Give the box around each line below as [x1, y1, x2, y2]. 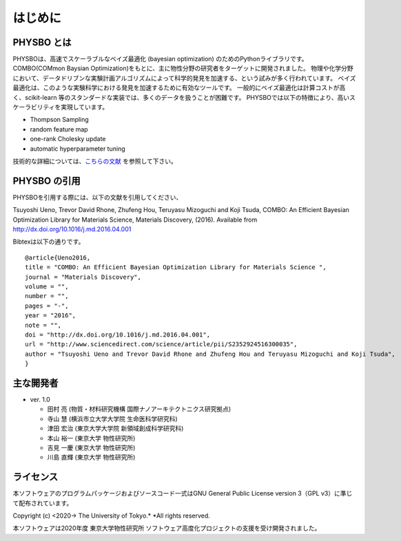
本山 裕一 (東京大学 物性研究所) [47, 434, 136, 442]
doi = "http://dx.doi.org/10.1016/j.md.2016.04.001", [25, 330, 210, 339]
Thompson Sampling [30, 116, 89, 124]
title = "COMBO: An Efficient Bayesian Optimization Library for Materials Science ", [25, 264, 327, 271]
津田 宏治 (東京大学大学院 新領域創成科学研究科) [47, 424, 184, 433]
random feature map [30, 125, 89, 134]
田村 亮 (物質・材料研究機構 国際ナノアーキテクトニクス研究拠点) [47, 405, 232, 413]
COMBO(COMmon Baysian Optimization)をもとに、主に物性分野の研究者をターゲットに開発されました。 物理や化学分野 [12, 64, 354, 72]
